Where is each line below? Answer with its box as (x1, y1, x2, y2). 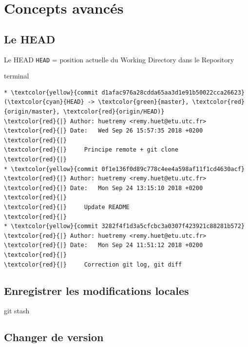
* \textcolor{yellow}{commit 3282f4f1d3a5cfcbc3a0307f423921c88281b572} (4, 223, 245, 230)
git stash (4, 306, 30, 316)
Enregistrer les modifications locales (4, 283, 189, 298)
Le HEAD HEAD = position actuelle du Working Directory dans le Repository (4, 54, 234, 64)
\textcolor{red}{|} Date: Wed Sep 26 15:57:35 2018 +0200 (4, 127, 203, 135)
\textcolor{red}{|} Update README (4, 203, 130, 211)
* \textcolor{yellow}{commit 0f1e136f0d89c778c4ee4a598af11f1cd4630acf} (4, 165, 245, 173)
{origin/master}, (4, 108, 60, 116)
